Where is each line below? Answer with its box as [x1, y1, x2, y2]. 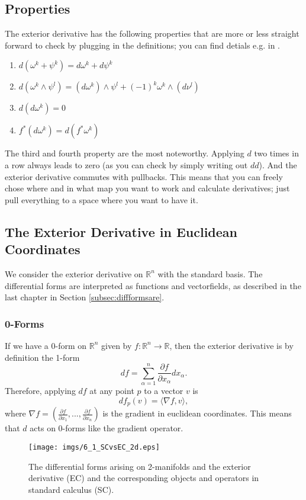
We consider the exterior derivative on [5, 267, 143, 280]
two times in [254, 147, 299, 159]
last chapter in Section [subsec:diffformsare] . [5, 291, 165, 303]
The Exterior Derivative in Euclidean [5, 222, 238, 241]
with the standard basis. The [157, 267, 263, 280]
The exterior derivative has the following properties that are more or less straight [5, 27, 299, 40]
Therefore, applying [5, 384, 76, 397]
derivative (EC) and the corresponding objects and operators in [28, 472, 259, 484]
